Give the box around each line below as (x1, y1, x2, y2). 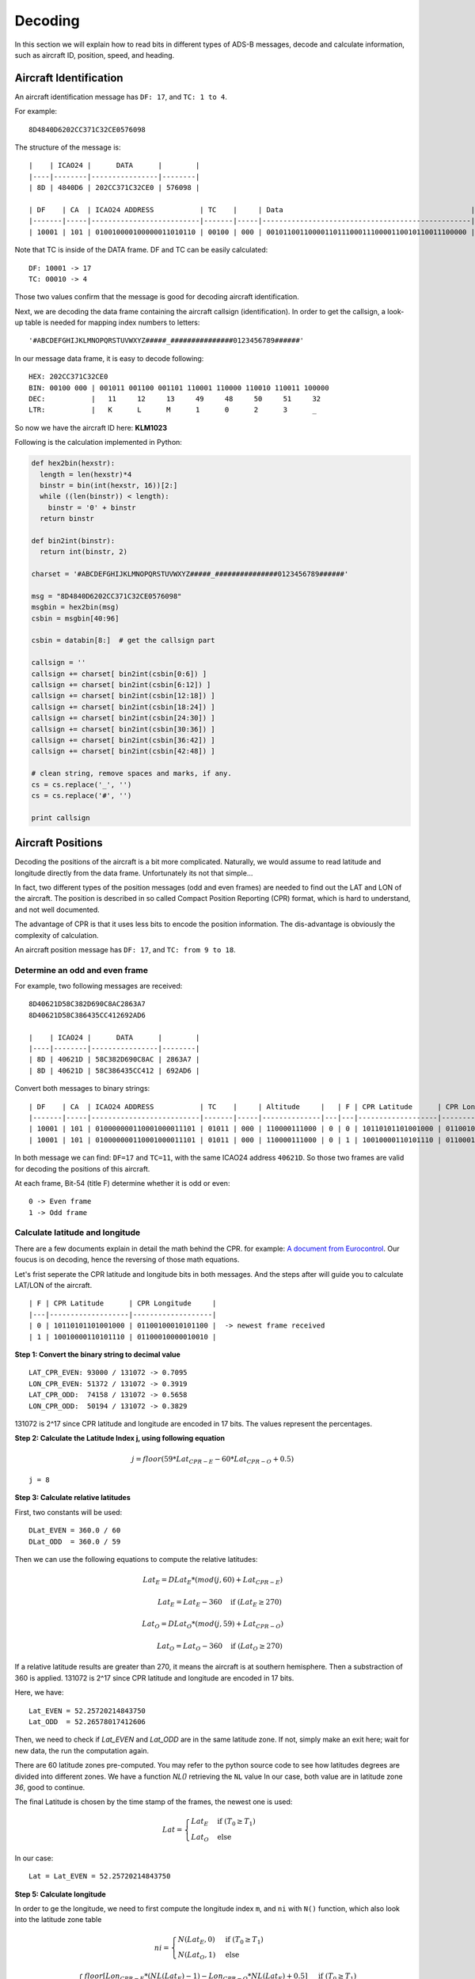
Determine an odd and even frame (14, 964, 148, 975)
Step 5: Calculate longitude (14, 1889, 106, 1899)
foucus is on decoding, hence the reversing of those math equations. (14, 1255, 240, 1264)
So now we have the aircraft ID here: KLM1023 (14, 423, 168, 432)
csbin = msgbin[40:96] (31, 613, 120, 623)
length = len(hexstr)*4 (40, 469, 132, 479)
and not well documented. (14, 905, 101, 914)
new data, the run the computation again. (14, 1745, 150, 1755)
